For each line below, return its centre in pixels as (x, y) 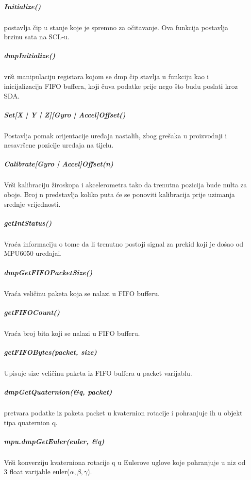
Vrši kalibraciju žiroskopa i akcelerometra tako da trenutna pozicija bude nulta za (125, 185)
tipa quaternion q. (31, 422)
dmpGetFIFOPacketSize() (48, 272)
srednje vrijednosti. (32, 204)
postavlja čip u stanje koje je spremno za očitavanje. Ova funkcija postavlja (116, 27)
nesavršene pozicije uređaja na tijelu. (59, 145)
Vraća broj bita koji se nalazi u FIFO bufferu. (72, 333)
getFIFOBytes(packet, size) (50, 352)
